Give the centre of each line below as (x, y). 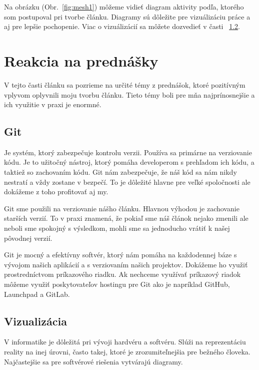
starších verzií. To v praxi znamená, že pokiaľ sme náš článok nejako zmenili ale (126, 218)
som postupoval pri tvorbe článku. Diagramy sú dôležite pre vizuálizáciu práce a (127, 16)
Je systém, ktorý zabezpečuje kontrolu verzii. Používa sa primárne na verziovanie (128, 152)
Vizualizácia (35, 321)
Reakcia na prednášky (81, 60)
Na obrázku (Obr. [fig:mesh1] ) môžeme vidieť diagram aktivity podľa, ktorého (124, 7)
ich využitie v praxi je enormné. (53, 104)
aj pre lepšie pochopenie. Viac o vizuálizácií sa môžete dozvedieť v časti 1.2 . (122, 26)
